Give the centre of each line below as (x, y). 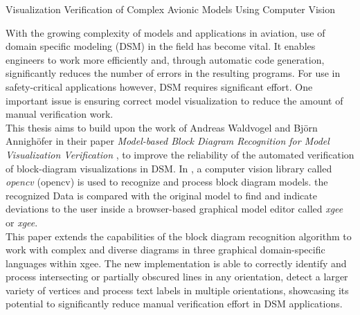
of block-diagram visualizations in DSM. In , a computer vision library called (169, 168)
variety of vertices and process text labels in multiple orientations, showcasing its (177, 290)
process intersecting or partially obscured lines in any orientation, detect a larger (177, 277)
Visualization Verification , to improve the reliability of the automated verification (180, 154)
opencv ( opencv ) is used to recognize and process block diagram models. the (167, 182)
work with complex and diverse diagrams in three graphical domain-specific (165, 250)
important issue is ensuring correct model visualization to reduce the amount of (174, 100)
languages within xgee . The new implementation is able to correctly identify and (176, 263)
